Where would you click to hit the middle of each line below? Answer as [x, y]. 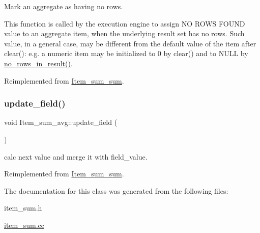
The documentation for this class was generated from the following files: [116, 190]
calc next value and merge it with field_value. [76, 156]
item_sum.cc [24, 225]
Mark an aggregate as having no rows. [64, 6]
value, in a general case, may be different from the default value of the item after [130, 43]
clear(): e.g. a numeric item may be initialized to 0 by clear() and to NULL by [126, 53]
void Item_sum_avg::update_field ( [61, 122]
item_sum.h [23, 208]
